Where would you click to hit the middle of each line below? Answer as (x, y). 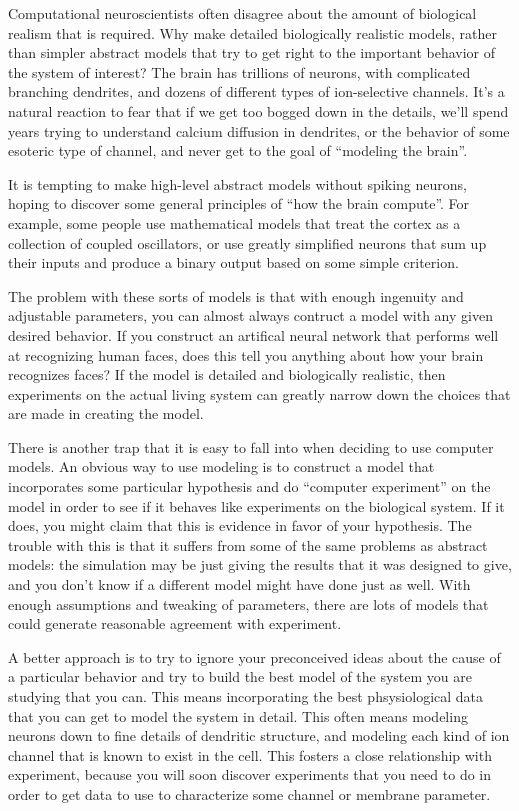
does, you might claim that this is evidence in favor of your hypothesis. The (240, 525)
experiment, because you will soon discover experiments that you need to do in (250, 774)
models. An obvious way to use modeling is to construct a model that (221, 466)
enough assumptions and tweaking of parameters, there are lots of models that (248, 603)
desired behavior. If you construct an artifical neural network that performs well (253, 334)
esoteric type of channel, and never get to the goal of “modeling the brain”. (238, 150)
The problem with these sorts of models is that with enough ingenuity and (236, 295)
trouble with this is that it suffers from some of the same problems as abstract (248, 544)
